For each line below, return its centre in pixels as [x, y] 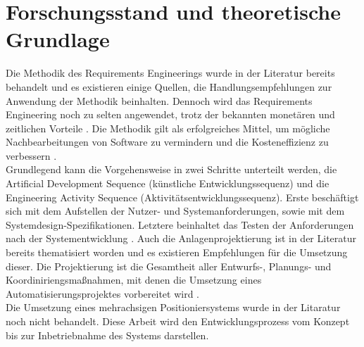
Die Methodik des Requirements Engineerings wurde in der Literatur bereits [170, 73]
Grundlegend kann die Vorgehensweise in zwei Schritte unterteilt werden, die [171, 169]
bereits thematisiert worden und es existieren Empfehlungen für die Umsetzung [177, 252]
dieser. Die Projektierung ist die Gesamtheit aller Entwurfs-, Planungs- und [169, 266]
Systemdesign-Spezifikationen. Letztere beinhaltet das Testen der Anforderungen [180, 224]
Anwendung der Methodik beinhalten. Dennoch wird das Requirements [159, 100]
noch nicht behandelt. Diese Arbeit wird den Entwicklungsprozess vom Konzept [178, 321]
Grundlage [58, 39]
